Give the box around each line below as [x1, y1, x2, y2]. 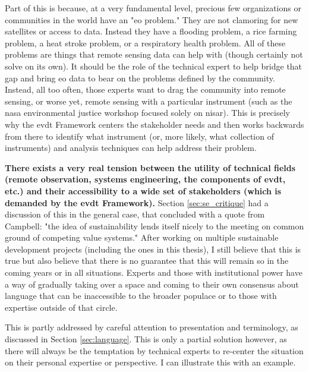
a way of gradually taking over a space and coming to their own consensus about [5, 278, 299, 290]
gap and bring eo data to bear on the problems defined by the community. [5, 71, 275, 84]
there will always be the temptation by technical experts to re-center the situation [5, 344, 304, 357]
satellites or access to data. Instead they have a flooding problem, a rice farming [5, 25, 297, 37]
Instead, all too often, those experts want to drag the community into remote [5, 83, 286, 96]
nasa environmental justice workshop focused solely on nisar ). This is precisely [5, 106, 290, 119]
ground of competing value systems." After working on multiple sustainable [5, 231, 279, 244]
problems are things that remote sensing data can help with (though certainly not [5, 48, 303, 61]
